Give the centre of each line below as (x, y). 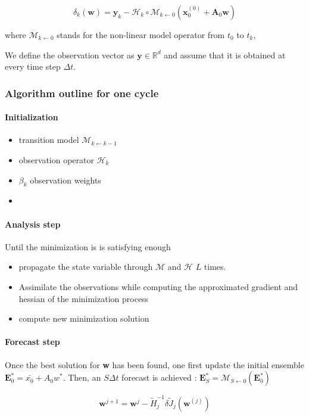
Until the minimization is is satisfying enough (88, 246)
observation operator (57, 160)
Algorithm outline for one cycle (82, 93)
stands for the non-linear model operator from (141, 35)
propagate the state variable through (86, 267)
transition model (49, 140)
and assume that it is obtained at (225, 55)
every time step (33, 66)
